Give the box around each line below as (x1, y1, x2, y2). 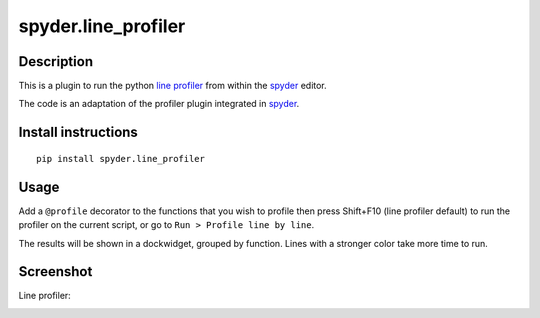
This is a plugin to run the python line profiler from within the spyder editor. (18, 80, 327, 92)
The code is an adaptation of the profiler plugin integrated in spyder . (18, 98, 300, 110)
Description (18, 53, 94, 70)
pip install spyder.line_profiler (36, 153, 205, 164)
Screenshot (18, 263, 93, 280)
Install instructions (18, 124, 139, 141)
